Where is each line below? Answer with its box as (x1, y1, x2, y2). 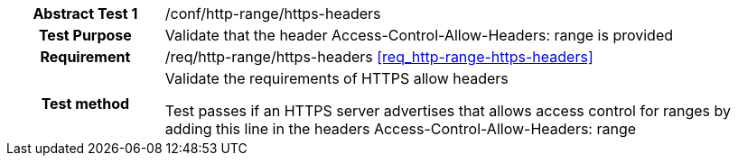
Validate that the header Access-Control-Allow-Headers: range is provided (164, 26, 674, 44)
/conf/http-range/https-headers (164, 5, 381, 23)
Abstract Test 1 (33, 5, 138, 23)
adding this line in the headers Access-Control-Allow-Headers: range (164, 120, 637, 138)
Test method (41, 95, 130, 113)
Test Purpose (38, 26, 132, 44)
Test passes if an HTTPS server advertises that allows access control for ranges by (164, 102, 732, 120)
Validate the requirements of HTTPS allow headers (164, 69, 509, 87)
